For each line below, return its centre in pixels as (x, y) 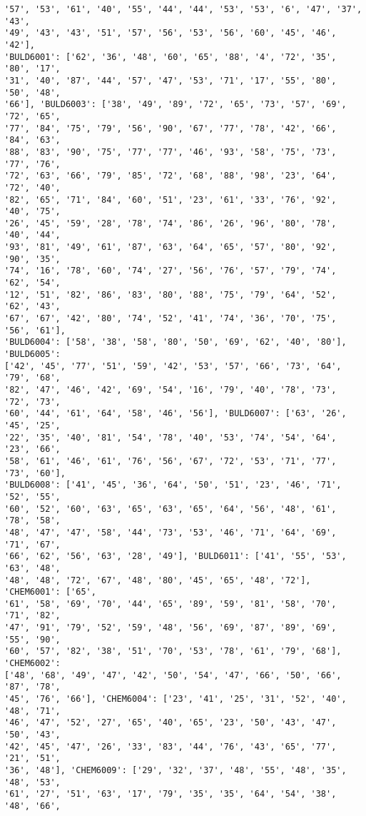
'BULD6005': (32, 354)
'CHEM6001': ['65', (50, 592)
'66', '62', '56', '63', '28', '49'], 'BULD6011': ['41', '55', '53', (176, 556)
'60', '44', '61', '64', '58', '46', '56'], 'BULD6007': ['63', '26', (176, 414)
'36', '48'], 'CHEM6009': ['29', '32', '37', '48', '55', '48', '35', (176, 770)
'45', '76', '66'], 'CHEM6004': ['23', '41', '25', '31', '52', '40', (176, 699)
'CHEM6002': (32, 664)
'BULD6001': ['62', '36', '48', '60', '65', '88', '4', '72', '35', (171, 57)
